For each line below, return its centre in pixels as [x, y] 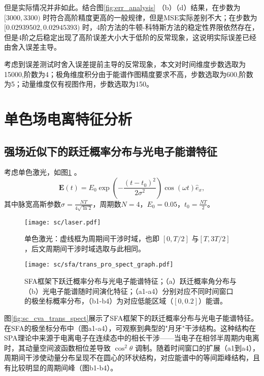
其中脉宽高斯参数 [32, 203]
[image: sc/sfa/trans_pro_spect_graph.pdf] [99, 265]
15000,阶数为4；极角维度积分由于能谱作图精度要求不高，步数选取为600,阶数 [129, 74]
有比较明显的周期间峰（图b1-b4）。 [61, 367]
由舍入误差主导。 [32, 47]
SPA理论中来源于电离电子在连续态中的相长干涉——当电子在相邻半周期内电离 [132, 338]
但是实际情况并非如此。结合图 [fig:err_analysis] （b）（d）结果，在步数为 [122, 7]
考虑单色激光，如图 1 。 [43, 172]
